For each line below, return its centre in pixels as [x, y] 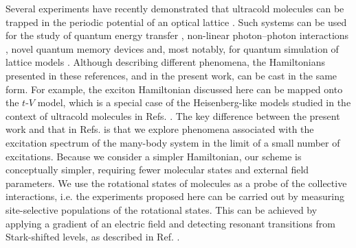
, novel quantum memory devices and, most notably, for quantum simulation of [172, 48]
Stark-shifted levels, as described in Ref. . [93, 237]
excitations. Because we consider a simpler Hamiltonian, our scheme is [154, 156]
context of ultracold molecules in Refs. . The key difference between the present [173, 115]
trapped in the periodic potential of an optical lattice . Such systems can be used [176, 22]
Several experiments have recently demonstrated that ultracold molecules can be [175, 8]
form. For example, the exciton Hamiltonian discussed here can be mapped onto [174, 89]
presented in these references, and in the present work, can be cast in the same [171, 75]
